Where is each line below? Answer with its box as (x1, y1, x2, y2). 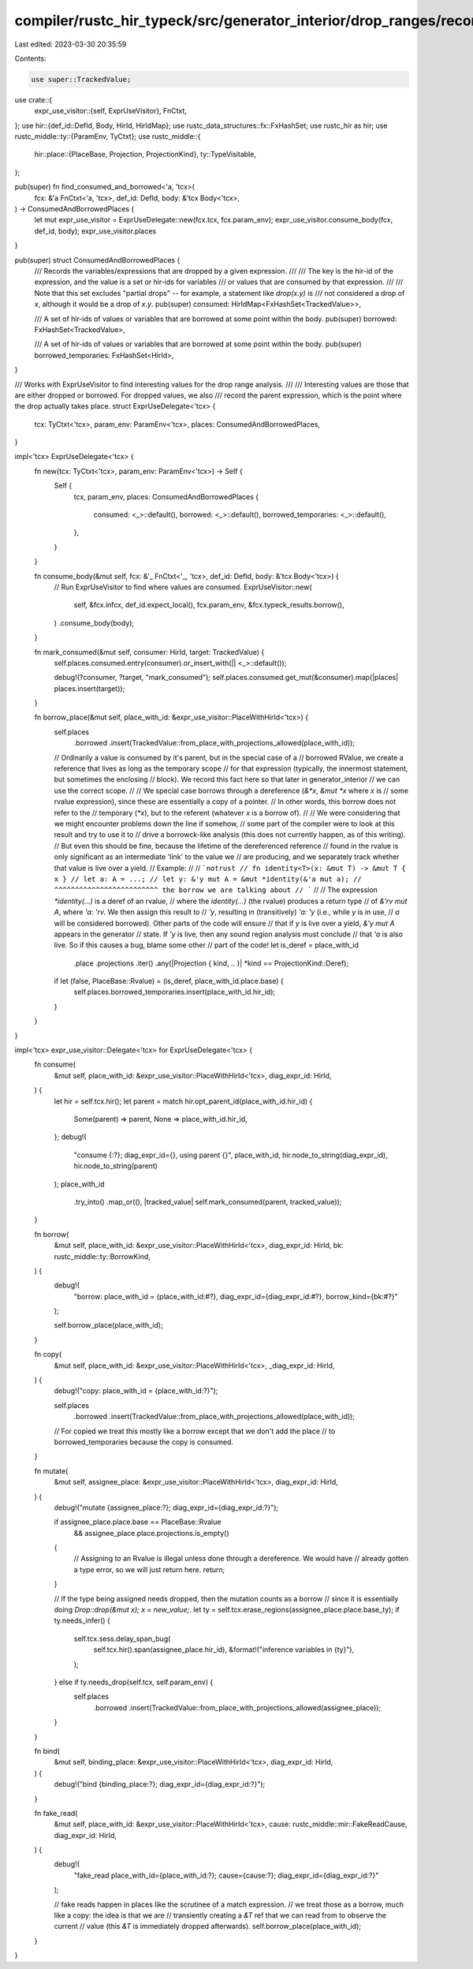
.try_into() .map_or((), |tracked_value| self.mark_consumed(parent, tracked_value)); (73, 1197, 342, 1206)
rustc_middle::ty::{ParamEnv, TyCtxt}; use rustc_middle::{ (14, 132, 201, 141)
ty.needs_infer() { (54, 1616, 110, 1625)
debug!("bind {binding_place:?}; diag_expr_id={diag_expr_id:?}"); (54, 1780, 266, 1789)
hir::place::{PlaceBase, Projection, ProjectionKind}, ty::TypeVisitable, (34, 150, 256, 159)
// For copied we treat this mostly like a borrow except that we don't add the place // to (54, 1426, 336, 1436)
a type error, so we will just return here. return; (73, 1564, 225, 1574)
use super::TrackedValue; (31, 75, 132, 84)
